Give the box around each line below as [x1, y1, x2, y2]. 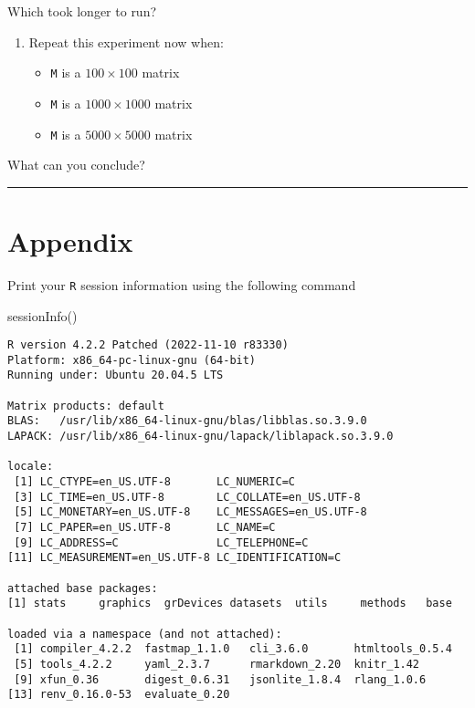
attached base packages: [7, 581, 158, 595]
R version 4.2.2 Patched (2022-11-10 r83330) [7, 338, 289, 352]
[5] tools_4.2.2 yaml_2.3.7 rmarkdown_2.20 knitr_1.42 [14, 657, 420, 671]
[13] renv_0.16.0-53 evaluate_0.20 [7, 688, 230, 702]
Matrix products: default [7, 399, 164, 412]
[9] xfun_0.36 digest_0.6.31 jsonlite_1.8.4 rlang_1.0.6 [14, 672, 427, 686]
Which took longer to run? [7, 2, 157, 20]
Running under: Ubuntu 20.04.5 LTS [7, 369, 224, 382]
